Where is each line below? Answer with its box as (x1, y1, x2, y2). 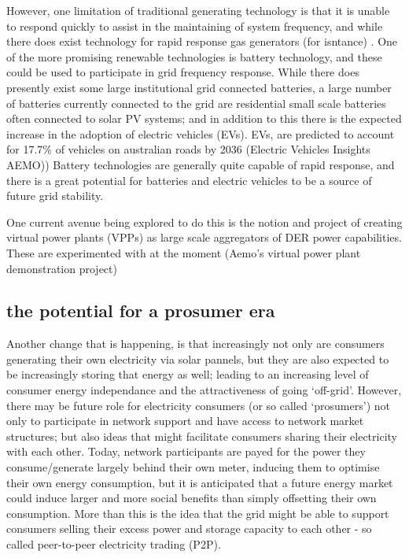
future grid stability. (6, 187, 104, 204)
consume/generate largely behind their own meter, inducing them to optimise (6, 459, 380, 475)
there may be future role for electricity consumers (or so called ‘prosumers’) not (6, 397, 390, 413)
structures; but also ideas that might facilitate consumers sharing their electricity (6, 427, 397, 444)
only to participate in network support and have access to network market (6, 412, 364, 429)
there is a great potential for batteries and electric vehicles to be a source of (6, 172, 372, 188)
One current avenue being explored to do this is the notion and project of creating (6, 213, 403, 230)
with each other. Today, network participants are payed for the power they (6, 443, 366, 460)
